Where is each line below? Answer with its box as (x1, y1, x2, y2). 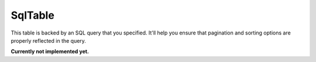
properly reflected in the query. (11, 37, 86, 44)
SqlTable (11, 9, 55, 22)
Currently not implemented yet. (11, 48, 90, 55)
